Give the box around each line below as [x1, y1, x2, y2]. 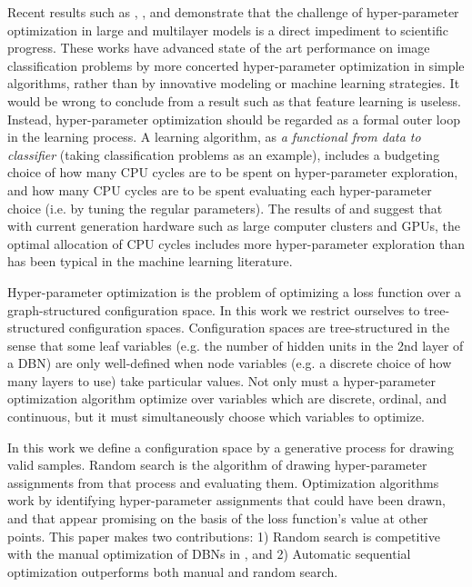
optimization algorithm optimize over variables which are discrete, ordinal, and [7, 389, 447, 408]
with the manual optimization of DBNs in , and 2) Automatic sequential [7, 544, 411, 563]
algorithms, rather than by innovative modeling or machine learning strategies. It [7, 74, 460, 93]
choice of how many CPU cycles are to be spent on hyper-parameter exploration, [7, 163, 458, 182]
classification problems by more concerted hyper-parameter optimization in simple [7, 55, 465, 75]
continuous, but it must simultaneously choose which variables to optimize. [7, 407, 425, 426]
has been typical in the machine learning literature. [7, 252, 293, 271]
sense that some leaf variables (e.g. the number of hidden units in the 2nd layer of [7, 335, 464, 354]
